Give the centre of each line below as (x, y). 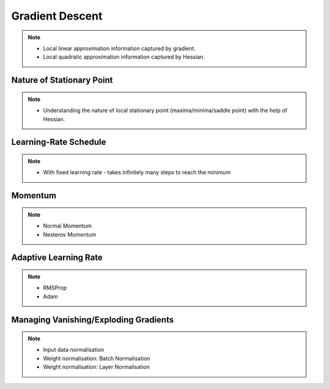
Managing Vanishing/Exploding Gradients (93, 320)
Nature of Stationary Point (62, 80)
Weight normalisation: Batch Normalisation (97, 358)
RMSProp (55, 288)
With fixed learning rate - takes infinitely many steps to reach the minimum (137, 172)
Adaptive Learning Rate (57, 258)
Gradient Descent (57, 16)
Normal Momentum (67, 226)
